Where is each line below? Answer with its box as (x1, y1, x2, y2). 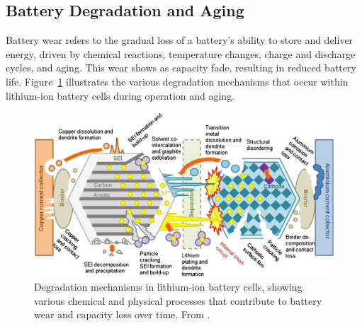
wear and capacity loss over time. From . (34, 307, 210, 322)
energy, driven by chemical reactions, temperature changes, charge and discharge (6, 46, 356, 61)
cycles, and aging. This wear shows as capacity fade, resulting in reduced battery (6, 60, 356, 75)
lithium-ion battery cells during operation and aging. (6, 88, 235, 103)
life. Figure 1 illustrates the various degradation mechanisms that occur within (6, 74, 349, 88)
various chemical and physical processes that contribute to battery (34, 293, 322, 308)
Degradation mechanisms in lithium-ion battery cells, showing (34, 279, 302, 294)
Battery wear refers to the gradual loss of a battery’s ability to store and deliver (6, 33, 353, 47)
